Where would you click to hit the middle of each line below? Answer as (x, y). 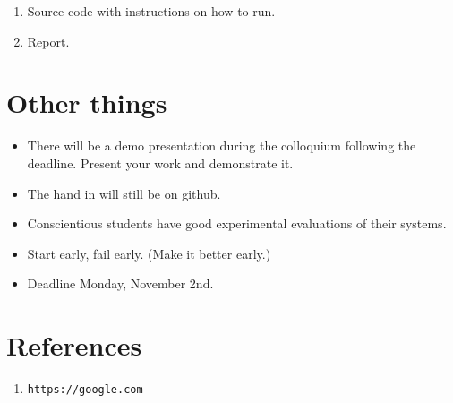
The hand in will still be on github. (124, 193)
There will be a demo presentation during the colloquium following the (222, 146)
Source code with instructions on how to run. (151, 11)
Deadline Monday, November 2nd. (120, 283)
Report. (48, 41)
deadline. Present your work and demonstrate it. (160, 163)
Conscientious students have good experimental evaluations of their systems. (237, 223)
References (74, 345)
